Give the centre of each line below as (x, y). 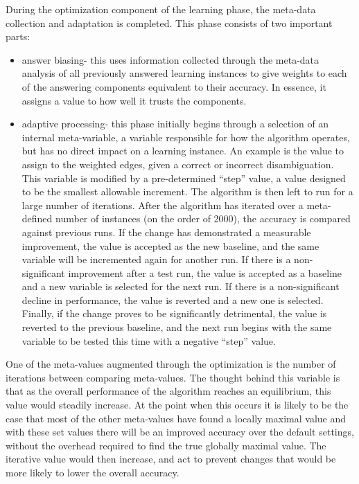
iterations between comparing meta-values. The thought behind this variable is (173, 377)
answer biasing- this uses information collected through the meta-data (170, 59)
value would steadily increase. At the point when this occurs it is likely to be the (177, 405)
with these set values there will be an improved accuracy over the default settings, (180, 432)
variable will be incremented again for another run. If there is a (156, 259)
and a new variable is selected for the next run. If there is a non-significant (181, 286)
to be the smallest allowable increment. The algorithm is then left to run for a (187, 191)
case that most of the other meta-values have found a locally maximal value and (176, 418)
